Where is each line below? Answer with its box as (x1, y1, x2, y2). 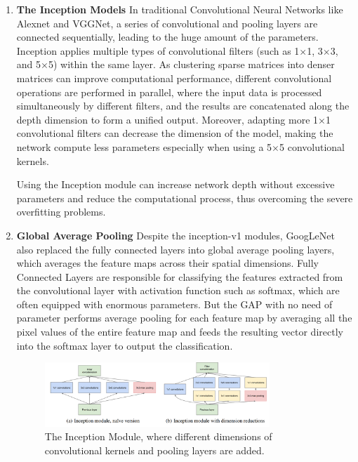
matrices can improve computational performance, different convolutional (16, 70, 332, 85)
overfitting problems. (16, 204, 106, 219)
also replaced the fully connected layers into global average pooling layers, (16, 242, 335, 256)
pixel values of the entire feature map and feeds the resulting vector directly (16, 324, 343, 339)
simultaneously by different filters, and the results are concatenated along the (16, 98, 350, 113)
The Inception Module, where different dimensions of (44, 429, 272, 444)
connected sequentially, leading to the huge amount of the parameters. (16, 29, 319, 44)
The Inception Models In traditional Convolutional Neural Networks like (16, 2, 343, 16)
